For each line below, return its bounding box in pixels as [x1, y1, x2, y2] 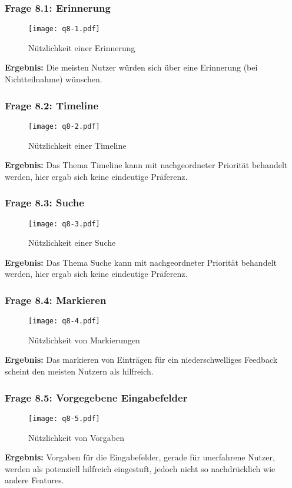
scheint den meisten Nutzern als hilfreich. [5, 365, 154, 377]
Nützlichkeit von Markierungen [28, 333, 140, 346]
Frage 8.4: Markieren [5, 292, 107, 307]
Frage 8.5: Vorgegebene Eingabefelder [5, 390, 188, 405]
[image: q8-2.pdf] [28, 122, 100, 131]
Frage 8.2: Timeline [5, 98, 99, 112]
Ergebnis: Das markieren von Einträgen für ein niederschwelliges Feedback [5, 353, 278, 366]
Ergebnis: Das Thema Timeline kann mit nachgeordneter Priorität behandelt [5, 159, 288, 171]
